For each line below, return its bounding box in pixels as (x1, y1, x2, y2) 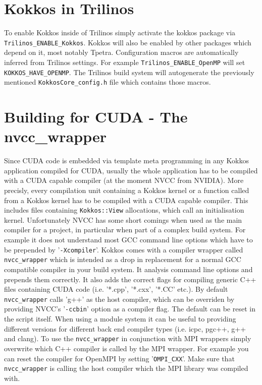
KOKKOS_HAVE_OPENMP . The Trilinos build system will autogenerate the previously (4, 67, 254, 77)
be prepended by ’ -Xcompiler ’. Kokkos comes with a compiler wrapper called (4, 244, 243, 254)
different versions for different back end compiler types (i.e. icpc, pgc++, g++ (4, 323, 246, 334)
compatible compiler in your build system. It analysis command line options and (4, 264, 253, 274)
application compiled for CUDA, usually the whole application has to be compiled (4, 165, 258, 175)
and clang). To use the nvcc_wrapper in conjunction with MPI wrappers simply (4, 333, 251, 344)
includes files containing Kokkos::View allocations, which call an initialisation (4, 205, 244, 215)
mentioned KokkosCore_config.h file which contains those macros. (4, 77, 211, 87)
